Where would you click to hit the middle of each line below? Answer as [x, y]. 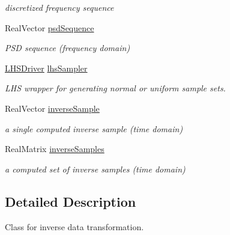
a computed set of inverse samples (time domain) [95, 169]
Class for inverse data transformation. [74, 226]
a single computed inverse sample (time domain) [94, 128]
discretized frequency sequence [59, 7]
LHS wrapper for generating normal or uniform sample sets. [115, 88]
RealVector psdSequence [50, 27]
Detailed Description [71, 201]
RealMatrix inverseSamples [55, 149]
